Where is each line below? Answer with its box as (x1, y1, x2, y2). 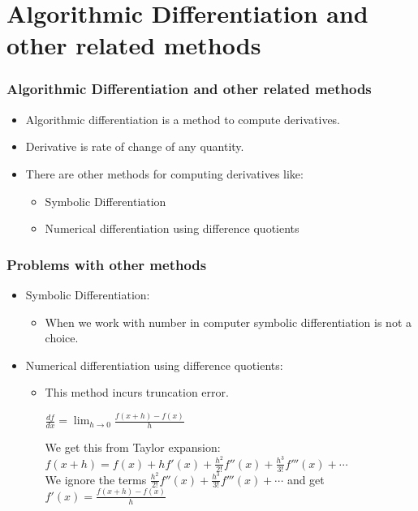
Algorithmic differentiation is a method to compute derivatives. (25, 110, 341, 127)
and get (287, 470, 325, 487)
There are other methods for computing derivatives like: (25, 165, 304, 182)
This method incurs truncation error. (45, 384, 229, 401)
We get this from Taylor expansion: (45, 439, 221, 456)
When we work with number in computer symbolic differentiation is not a (45, 313, 412, 330)
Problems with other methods (6, 254, 207, 274)
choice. (45, 329, 79, 346)
